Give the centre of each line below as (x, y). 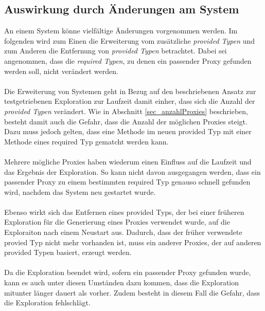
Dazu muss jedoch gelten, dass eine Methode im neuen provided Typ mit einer (128, 131)
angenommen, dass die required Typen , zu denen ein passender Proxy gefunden (128, 60)
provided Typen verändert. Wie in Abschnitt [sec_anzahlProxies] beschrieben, (126, 111)
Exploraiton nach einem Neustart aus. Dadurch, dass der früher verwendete (123, 232)
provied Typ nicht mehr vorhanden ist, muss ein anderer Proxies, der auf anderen (133, 242)
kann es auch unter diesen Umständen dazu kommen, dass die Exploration (122, 282)
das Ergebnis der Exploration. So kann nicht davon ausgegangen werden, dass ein (132, 171)
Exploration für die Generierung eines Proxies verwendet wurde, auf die (117, 222)
